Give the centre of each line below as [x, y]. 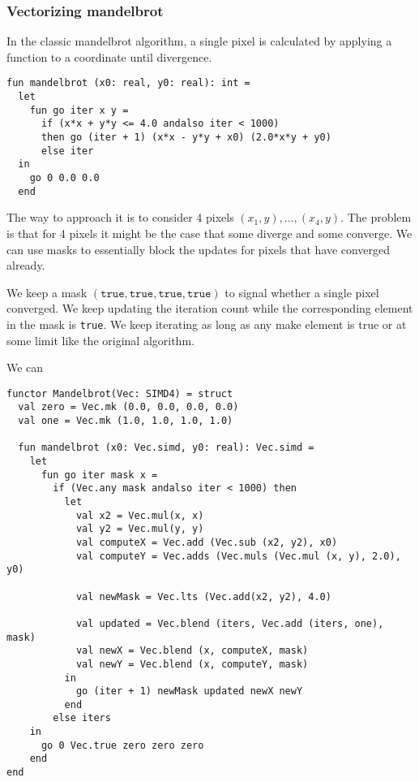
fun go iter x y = [79, 110]
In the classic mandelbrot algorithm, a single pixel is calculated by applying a [199, 41]
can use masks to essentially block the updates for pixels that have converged [199, 249]
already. [26, 265]
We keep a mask [47, 292]
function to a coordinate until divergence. [109, 56]
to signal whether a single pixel [302, 292]
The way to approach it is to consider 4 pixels [120, 217]
